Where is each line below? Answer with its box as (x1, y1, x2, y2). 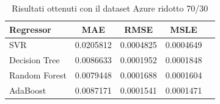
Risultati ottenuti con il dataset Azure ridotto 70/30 (12, 2, 208, 14)
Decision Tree (9, 54, 60, 66)
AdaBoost (9, 83, 46, 96)
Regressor (9, 23, 51, 35)
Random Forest (9, 69, 67, 81)
